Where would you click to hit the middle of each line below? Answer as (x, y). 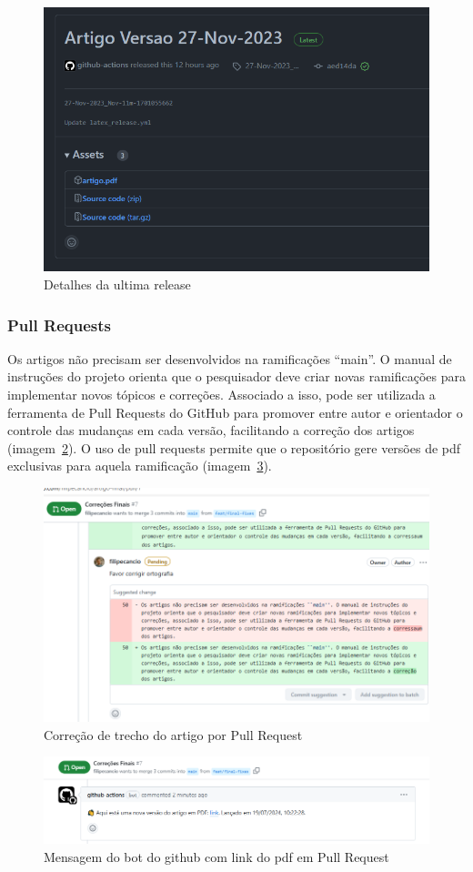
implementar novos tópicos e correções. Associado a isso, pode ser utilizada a (221, 395)
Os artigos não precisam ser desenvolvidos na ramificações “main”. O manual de (230, 358)
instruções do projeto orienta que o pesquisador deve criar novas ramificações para (236, 376)
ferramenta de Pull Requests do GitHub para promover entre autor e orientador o (235, 412)
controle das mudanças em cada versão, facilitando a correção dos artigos (211, 430)
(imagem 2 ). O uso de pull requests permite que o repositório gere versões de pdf (234, 447)
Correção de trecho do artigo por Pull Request (173, 734)
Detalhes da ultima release (117, 284)
